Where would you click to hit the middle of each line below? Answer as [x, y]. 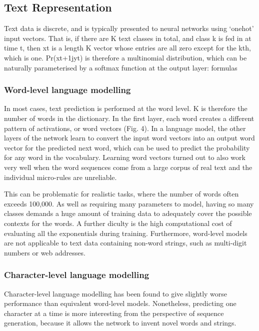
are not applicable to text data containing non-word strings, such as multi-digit [125, 243]
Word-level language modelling [67, 90]
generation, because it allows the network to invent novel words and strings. [120, 323]
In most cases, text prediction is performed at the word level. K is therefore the [126, 108]
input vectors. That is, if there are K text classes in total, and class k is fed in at [128, 38]
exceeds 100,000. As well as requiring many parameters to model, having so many [129, 203]
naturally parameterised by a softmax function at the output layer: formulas [121, 67]
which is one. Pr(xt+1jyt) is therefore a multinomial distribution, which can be [125, 57]
